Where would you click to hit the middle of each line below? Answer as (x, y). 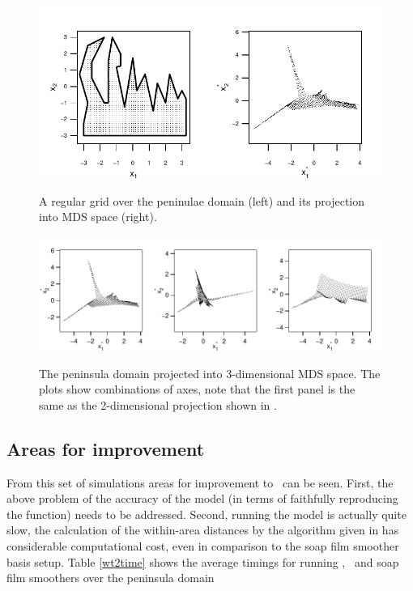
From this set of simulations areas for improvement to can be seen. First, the (200, 482)
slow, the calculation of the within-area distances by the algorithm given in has (203, 530)
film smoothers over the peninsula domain (111, 578)
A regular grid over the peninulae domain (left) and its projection (202, 200)
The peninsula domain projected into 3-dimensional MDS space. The (210, 373)
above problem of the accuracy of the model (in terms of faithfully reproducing (202, 498)
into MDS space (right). (98, 217)
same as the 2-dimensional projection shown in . (158, 404)
